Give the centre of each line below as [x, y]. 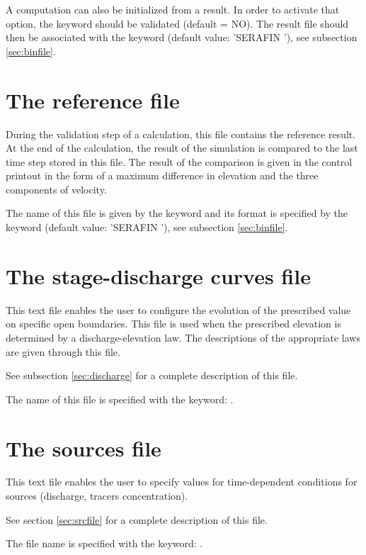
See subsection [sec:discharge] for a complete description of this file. [152, 375]
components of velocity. [56, 189]
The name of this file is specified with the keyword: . [120, 399]
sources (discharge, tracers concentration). [97, 496]
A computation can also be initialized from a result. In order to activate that [173, 9]
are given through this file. [63, 351]
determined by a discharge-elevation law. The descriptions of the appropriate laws [183, 337]
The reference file [93, 100]
